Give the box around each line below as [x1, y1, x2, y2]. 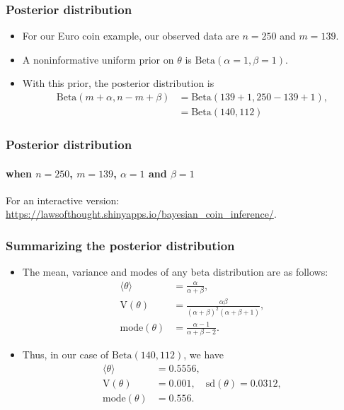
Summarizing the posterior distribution [6, 236, 235, 254]
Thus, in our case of [22, 347, 109, 362]
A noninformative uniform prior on [22, 52, 174, 66]
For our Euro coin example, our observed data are [22, 28, 239, 43]
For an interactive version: [6, 192, 120, 207]
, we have [183, 347, 224, 362]
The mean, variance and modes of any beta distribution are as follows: [22, 264, 328, 279]
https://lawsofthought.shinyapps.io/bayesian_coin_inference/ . [6, 206, 277, 221]
